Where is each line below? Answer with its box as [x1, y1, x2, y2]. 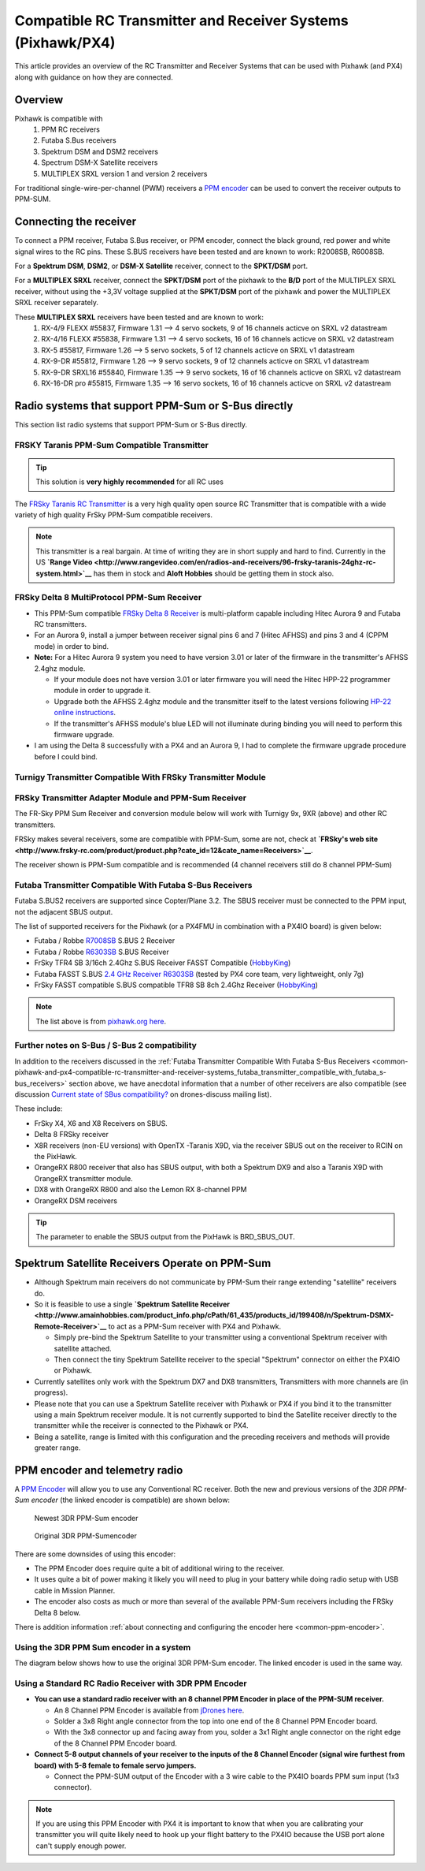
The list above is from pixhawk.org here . [35, 1016, 167, 1026]
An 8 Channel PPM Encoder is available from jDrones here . [54, 1705, 245, 1715]
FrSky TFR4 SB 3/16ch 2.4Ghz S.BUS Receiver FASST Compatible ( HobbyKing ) [34, 958, 291, 967]
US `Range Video [35, 557, 93, 567]
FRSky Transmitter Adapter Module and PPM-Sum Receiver [14, 792, 247, 803]
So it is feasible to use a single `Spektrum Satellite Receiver [34, 1299, 230, 1309]
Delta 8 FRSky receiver [34, 1130, 109, 1139]
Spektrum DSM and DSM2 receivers [41, 147, 159, 156]
